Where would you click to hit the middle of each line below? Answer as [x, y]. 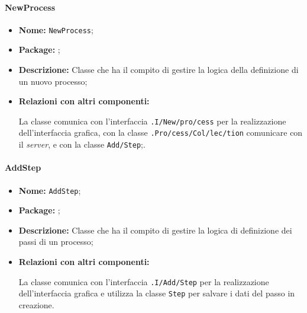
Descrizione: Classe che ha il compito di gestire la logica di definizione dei [155, 230]
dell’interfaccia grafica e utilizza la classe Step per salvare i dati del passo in [157, 293]
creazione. [36, 304]
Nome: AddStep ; [50, 190]
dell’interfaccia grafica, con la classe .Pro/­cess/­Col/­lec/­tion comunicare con [161, 132]
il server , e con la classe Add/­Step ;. [82, 144]
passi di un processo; [56, 242]
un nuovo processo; [53, 81]
